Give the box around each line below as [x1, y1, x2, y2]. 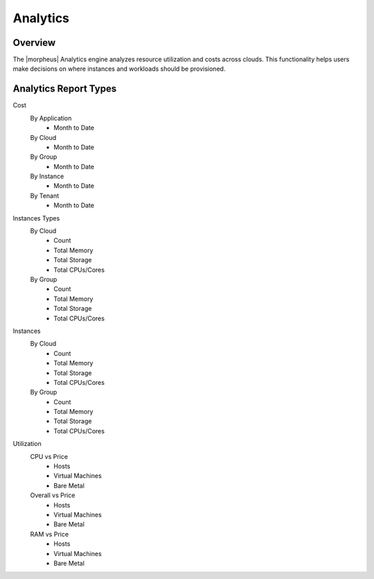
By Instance [30, 172, 64, 180]
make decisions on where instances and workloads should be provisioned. [12, 64, 226, 73]
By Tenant [30, 191, 60, 200]
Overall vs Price [30, 491, 75, 499]
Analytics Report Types [12, 83, 117, 95]
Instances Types [12, 214, 60, 222]
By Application [30, 114, 72, 122]
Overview [12, 37, 56, 49]
